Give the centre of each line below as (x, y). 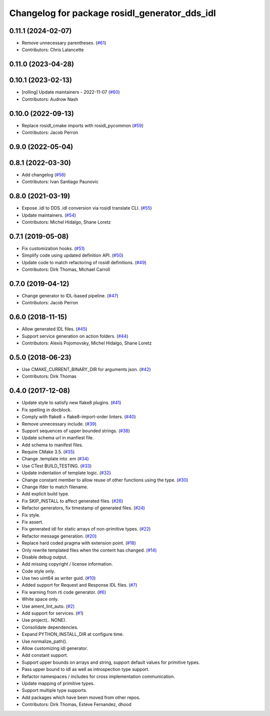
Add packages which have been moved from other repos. (81, 697)
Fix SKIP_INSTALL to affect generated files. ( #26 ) (72, 501)
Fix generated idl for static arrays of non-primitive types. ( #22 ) (86, 529)
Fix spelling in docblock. (47, 410)
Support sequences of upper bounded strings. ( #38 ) (76, 431)
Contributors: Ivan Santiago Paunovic (60, 182)
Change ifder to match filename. (55, 487)
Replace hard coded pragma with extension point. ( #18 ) (79, 543)
